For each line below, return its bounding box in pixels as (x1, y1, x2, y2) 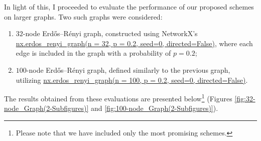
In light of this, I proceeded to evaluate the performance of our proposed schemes (4, 2, 254, 12)
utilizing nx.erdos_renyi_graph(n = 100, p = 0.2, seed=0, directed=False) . (16, 74, 248, 85)
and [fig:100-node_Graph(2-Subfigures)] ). (90, 103, 218, 113)
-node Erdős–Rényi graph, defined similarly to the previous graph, (26, 64, 230, 75)
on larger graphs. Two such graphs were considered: (4, 11, 163, 22)
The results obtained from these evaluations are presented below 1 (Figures (4, 92, 232, 103)
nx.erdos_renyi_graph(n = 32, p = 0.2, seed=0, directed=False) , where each (16, 38, 253, 48)
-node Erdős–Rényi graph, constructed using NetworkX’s (23, 28, 198, 39)
